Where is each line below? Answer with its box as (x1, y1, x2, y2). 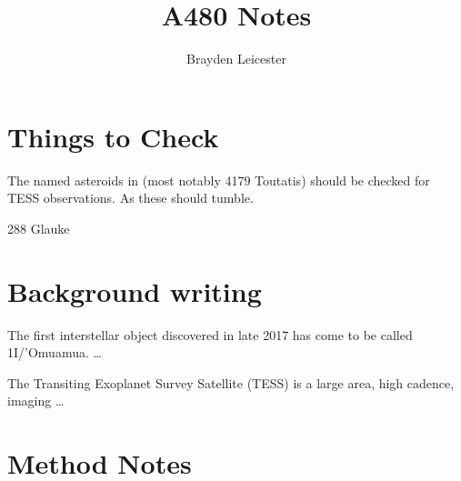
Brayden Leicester (186, 49, 286, 68)
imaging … (7, 391, 65, 410)
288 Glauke (7, 218, 70, 237)
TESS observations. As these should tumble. (7, 188, 254, 207)
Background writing (7, 272, 262, 309)
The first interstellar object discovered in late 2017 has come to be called (7, 325, 413, 344)
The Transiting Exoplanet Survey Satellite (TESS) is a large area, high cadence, (7, 373, 455, 392)
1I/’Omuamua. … (7, 343, 102, 362)
